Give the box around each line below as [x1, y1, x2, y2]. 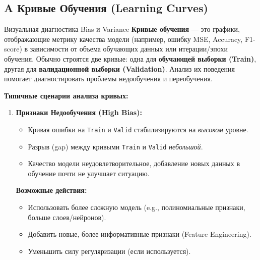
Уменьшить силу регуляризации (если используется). [28, 245, 191, 256]
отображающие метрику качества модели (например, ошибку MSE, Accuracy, [4, 33, 243, 44]
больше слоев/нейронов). [28, 212, 106, 222]
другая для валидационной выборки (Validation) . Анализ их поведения [4, 63, 235, 74]
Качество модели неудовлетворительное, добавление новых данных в [28, 158, 240, 169]
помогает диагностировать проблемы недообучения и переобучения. [4, 73, 213, 84]
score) [4, 43, 22, 54]
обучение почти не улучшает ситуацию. [28, 168, 150, 178]
